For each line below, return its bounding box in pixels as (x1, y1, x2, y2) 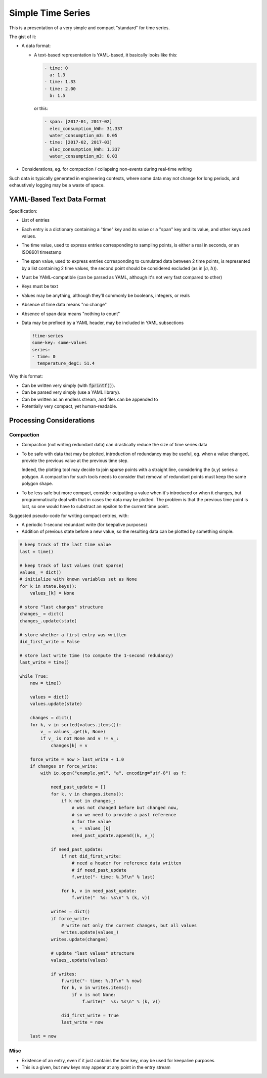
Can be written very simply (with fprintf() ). (21, 382, 116, 388)
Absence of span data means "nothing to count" (21, 311, 120, 317)
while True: (19, 673, 49, 679)
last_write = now (61, 1020, 103, 1025)
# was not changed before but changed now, (72, 805, 179, 811)
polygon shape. (21, 480, 53, 487)
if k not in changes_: (61, 798, 116, 803)
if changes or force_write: (30, 763, 98, 769)
